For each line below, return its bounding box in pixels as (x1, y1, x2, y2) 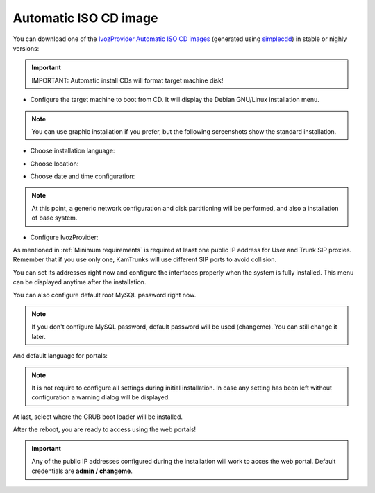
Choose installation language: (30, 146, 115, 155)
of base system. (31, 214, 78, 222)
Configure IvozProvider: (30, 233, 99, 241)
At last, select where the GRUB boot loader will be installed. (12, 413, 183, 421)
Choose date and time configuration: (30, 172, 135, 180)
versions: (12, 44, 40, 52)
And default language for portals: (12, 352, 108, 360)
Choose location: (30, 159, 79, 168)
